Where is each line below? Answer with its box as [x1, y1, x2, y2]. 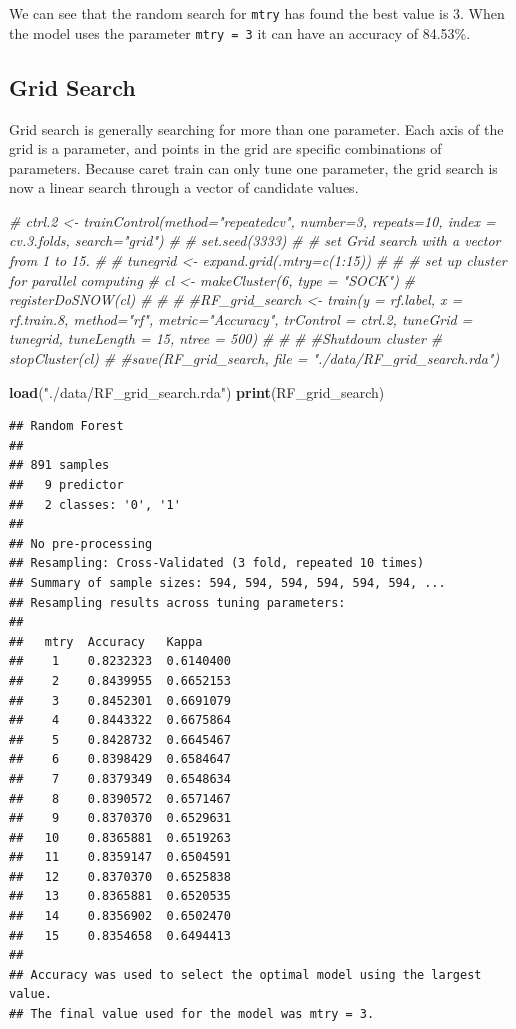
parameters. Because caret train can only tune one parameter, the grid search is [9, 157, 498, 178]
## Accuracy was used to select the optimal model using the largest [9, 967, 482, 982]
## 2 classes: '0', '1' [9, 497, 181, 512]
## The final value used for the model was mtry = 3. [9, 1007, 375, 1022]
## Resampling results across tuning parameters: [9, 595, 346, 610]
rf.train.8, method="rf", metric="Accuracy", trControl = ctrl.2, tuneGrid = [9, 308, 473, 329]
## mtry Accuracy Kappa [9, 634, 203, 649]
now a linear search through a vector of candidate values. [9, 177, 359, 198]
